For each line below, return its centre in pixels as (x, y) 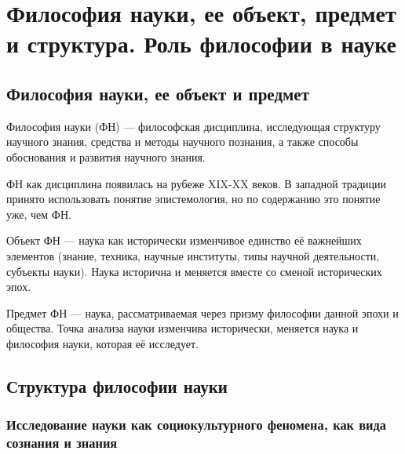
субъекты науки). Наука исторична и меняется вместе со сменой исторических (194, 271)
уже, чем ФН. (39, 214)
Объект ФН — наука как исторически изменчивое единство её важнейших (184, 240)
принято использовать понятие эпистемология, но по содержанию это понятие (193, 199)
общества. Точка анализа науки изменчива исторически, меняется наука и (182, 328)
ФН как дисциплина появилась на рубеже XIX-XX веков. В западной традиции (197, 183)
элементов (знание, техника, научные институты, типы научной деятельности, (193, 255)
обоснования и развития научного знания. (106, 156)
